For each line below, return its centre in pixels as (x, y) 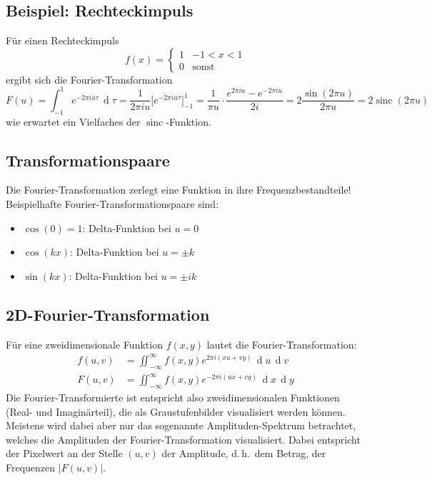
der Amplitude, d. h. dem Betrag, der (244, 453)
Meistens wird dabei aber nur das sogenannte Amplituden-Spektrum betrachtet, (181, 425)
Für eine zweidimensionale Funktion (84, 344)
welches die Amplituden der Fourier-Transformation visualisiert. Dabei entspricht (183, 439)
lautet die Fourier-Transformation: (282, 344)
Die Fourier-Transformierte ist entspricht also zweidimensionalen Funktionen (173, 397)
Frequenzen (31, 467)
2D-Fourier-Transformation (108, 314)
